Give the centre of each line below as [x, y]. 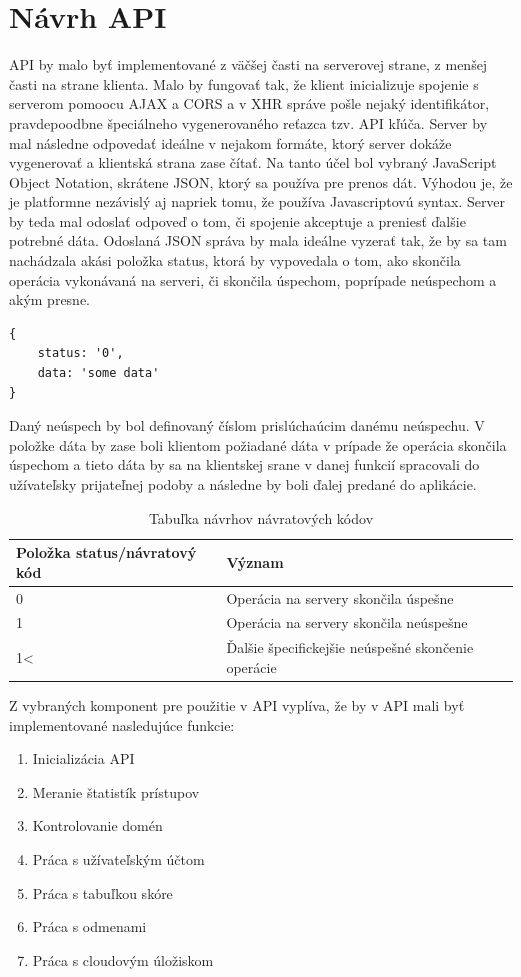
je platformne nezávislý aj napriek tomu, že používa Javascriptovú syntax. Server [257, 201]
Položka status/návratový [106, 552]
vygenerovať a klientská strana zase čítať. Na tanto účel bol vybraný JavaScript [253, 162]
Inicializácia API [83, 758]
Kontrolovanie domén [97, 825]
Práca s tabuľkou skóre [102, 892]
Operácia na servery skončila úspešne [340, 597]
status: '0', [80, 353]
